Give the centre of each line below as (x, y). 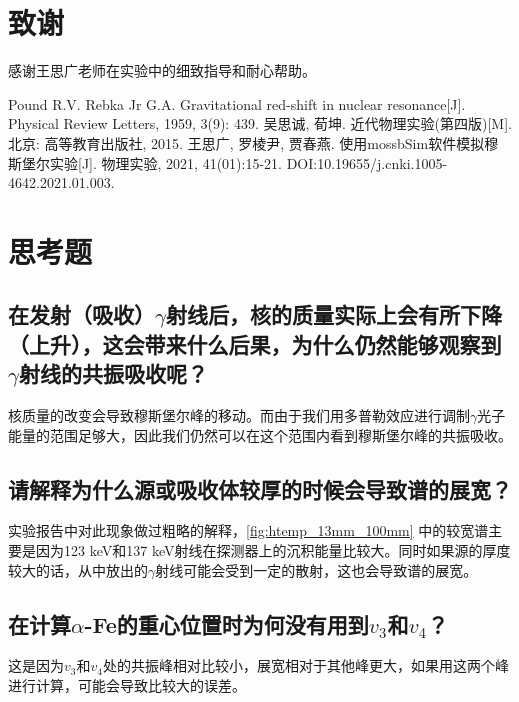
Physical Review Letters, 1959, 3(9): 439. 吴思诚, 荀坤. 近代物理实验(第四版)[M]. (260, 123)
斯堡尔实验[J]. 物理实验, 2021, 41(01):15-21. (145, 162)
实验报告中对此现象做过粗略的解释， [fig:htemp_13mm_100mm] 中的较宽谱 (248, 530)
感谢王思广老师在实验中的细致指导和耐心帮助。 (162, 70)
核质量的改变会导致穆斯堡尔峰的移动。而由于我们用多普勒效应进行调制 (239, 415)
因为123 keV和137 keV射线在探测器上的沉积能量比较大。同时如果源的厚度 (273, 550)
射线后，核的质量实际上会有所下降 (333, 314)
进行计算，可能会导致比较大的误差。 (127, 685)
